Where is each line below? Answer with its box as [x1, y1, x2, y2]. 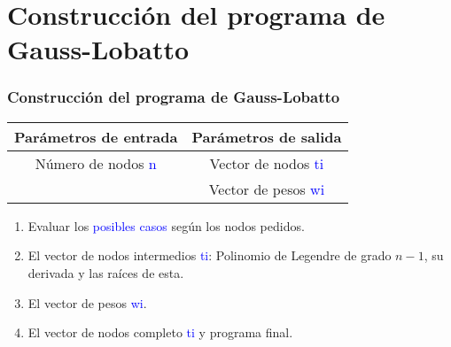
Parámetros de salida [191, 126, 342, 147]
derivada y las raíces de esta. [27, 263, 184, 281]
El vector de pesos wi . [27, 293, 147, 312]
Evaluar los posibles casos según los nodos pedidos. [27, 216, 305, 235]
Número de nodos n [35, 152, 157, 173]
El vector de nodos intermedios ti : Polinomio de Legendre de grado [27, 246, 392, 265]
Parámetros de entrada [14, 126, 178, 147]
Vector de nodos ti [209, 152, 324, 173]
